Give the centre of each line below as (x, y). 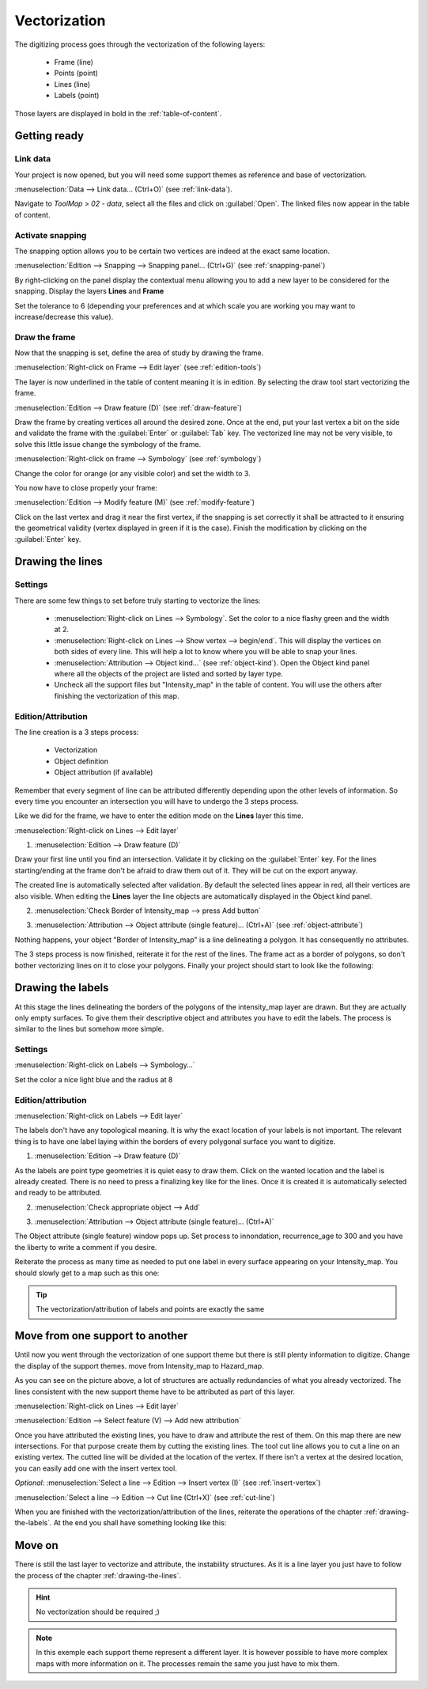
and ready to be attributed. (58, 1193)
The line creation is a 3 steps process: (77, 732)
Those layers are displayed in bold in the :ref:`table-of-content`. (118, 113)
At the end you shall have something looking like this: (140, 1523)
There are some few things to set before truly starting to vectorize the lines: (138, 600)
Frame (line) (74, 62)
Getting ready (49, 136)
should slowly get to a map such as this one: (87, 1273)
